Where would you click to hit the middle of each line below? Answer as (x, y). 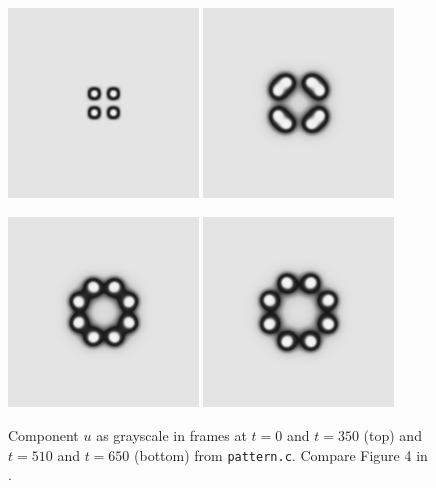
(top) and (392, 434)
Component (43, 434)
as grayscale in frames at (171, 434)
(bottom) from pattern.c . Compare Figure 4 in (281, 454)
